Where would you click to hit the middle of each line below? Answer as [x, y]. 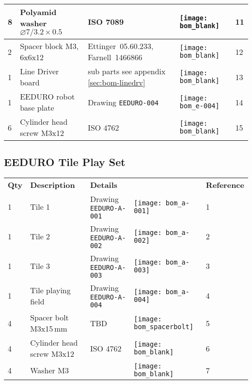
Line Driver [39, 71]
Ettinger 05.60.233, [121, 46]
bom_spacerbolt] [164, 327]
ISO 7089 [106, 22]
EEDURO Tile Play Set [65, 162]
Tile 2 [40, 236]
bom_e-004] [199, 106]
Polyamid [38, 12]
